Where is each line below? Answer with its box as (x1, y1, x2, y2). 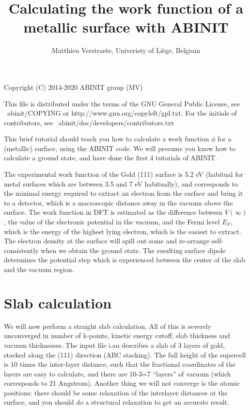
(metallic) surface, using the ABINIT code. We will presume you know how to (4, 143, 236, 153)
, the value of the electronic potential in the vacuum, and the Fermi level (4, 217, 220, 227)
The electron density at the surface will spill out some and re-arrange (4, 236, 209, 246)
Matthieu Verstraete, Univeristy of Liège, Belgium (51, 45, 201, 55)
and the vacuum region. (4, 264, 74, 274)
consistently (4, 245, 39, 255)
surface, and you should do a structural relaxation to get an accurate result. (4, 397, 229, 407)
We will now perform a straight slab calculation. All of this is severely (4, 321, 211, 331)
